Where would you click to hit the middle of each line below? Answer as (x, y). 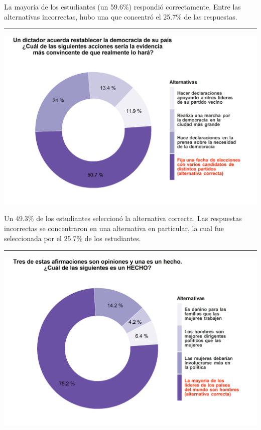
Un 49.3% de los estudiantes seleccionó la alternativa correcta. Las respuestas (123, 218)
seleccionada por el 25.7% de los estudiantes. (73, 238)
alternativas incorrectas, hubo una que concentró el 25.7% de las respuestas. (121, 16)
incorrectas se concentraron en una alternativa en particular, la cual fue (114, 228)
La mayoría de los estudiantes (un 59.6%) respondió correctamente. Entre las (122, 7)
